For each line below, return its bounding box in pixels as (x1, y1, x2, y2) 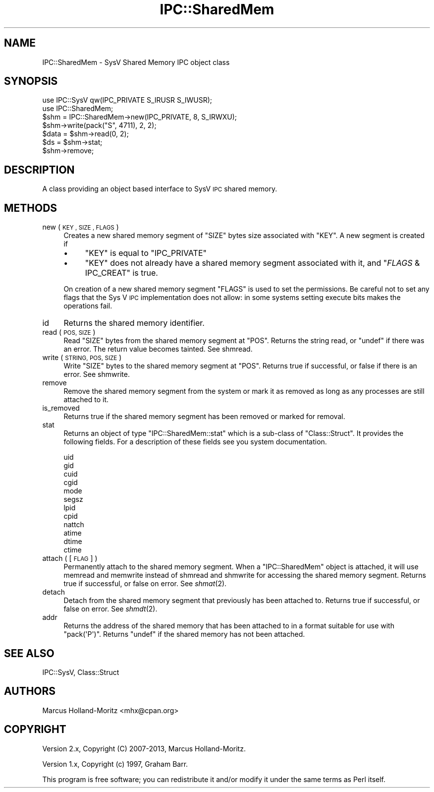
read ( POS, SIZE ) (42, 328, 96, 337)
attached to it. (63, 395, 109, 404)
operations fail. (63, 302, 112, 310)
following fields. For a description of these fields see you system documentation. (63, 437, 327, 446)
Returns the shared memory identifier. (63, 318, 205, 328)
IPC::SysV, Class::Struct (42, 668, 119, 676)
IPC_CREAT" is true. (85, 268, 158, 278)
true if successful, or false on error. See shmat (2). (63, 579, 227, 588)
